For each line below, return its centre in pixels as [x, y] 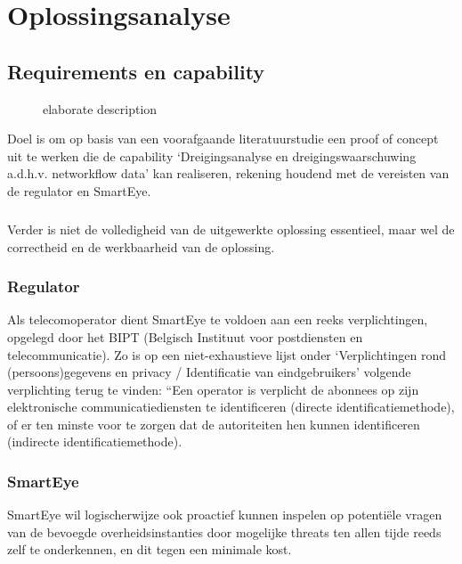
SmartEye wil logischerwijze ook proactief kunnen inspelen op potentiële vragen [225, 515]
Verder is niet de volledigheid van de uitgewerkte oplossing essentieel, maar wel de [231, 229]
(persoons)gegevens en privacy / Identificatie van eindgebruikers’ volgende [209, 372]
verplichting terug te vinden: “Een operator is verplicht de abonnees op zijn [213, 389]
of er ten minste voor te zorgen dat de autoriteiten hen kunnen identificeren [214, 424]
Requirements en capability [136, 71]
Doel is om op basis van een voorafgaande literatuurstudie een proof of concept [223, 139]
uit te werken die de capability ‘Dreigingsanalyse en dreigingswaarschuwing [212, 155]
